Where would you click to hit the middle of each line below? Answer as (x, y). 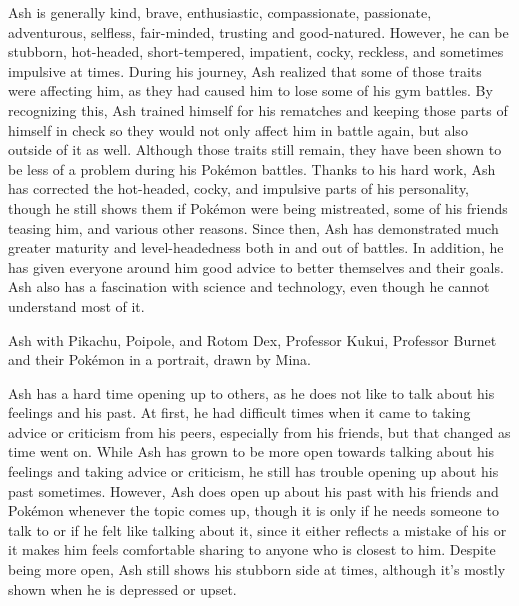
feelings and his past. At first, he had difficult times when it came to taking (239, 412)
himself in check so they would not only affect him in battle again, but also (238, 129)
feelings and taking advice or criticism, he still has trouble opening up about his (253, 471)
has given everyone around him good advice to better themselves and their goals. (256, 266)
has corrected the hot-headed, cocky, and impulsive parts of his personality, (239, 188)
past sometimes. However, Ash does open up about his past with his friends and (253, 490)
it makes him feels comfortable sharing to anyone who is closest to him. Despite (252, 549)
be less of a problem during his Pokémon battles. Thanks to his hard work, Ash (252, 168)
